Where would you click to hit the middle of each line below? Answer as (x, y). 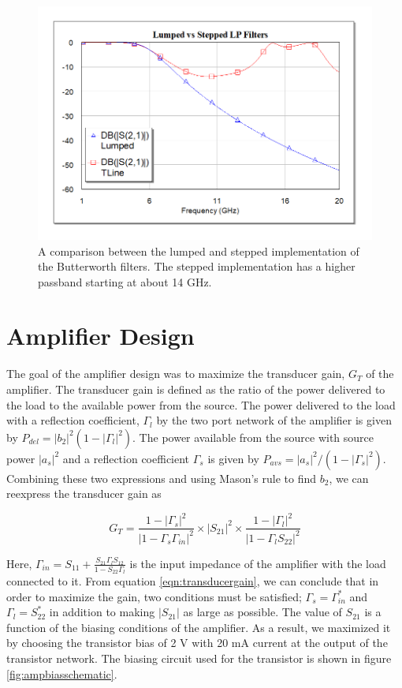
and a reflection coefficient (126, 458)
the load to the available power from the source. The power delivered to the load (201, 404)
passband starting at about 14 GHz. (125, 281)
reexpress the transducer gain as (84, 494)
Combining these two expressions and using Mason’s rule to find (162, 478)
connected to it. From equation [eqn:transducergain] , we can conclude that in (193, 581)
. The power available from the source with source (253, 437)
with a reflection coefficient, (73, 420)
